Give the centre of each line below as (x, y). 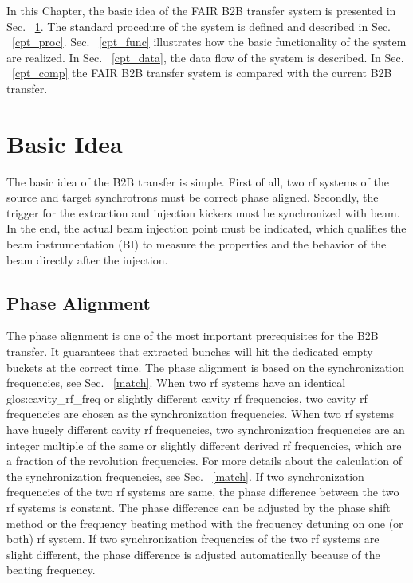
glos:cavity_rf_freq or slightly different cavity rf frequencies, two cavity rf (187, 398)
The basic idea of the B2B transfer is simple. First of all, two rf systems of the (198, 181)
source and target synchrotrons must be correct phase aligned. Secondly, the (193, 197)
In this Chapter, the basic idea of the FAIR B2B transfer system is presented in (201, 10)
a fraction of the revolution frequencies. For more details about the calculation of (205, 461)
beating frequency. (51, 570)
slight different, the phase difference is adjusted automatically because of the (193, 554)
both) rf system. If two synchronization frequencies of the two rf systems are (193, 539)
